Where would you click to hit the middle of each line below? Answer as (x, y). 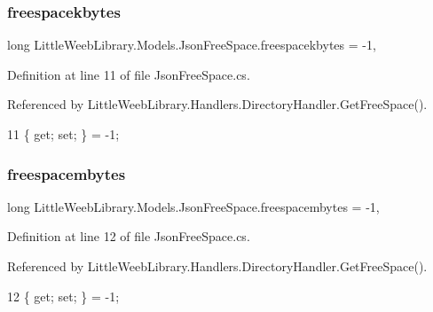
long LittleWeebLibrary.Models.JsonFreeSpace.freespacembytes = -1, (193, 206)
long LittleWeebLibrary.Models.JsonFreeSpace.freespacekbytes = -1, (192, 45)
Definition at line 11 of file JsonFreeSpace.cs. (129, 74)
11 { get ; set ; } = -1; (63, 134)
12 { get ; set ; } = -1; (63, 296)
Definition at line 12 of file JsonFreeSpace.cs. (129, 236)
